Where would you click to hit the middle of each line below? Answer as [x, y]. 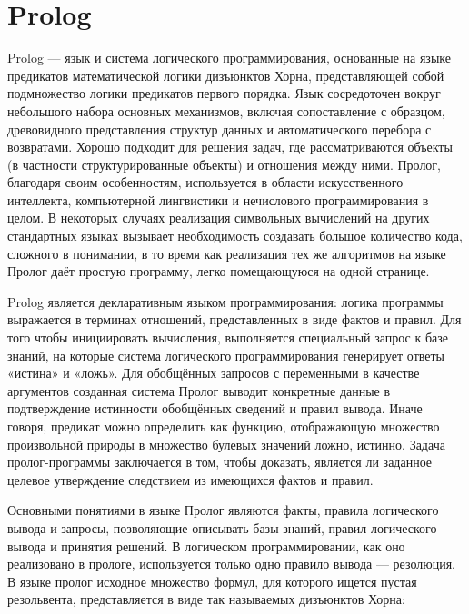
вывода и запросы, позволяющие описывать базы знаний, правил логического [222, 527]
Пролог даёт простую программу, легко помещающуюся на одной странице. [219, 271]
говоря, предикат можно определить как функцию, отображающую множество [224, 426]
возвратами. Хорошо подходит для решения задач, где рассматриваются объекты [230, 147]
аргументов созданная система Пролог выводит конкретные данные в [199, 390]
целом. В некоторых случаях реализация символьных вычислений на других [219, 218]
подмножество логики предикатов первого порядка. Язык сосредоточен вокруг [224, 93]
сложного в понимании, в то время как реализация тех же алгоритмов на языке [227, 253]
